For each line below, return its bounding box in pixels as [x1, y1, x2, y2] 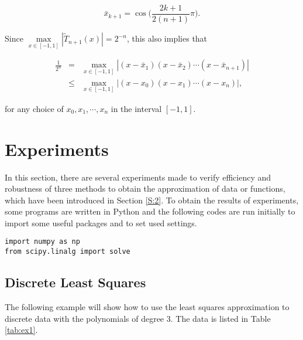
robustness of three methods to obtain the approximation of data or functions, [5, 182, 285, 195]
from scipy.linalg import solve [5, 247, 130, 256]
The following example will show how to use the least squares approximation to [5, 300, 290, 312]
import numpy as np [5, 237, 80, 246]
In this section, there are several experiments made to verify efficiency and [5, 171, 271, 183]
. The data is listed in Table [170, 312, 271, 324]
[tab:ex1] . [5, 324, 38, 336]
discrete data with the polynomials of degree [5, 312, 164, 324]
